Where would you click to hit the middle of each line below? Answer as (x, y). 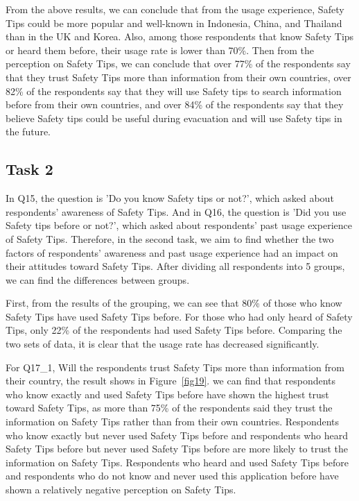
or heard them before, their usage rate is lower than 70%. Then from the (160, 50)
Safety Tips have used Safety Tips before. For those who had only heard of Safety (179, 316)
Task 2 (29, 169)
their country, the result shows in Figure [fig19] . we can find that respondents (171, 381)
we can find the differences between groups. (98, 279)
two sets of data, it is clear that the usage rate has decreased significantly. (163, 344)
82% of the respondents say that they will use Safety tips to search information (174, 91)
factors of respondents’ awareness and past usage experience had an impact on (172, 252)
